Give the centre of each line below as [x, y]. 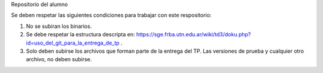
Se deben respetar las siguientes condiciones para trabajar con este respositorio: [111, 15]
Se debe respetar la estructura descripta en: [80, 34]
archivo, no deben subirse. [59, 59]
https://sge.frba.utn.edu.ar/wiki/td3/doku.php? [194, 34]
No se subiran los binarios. [59, 26]
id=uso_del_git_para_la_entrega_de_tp [73, 43]
